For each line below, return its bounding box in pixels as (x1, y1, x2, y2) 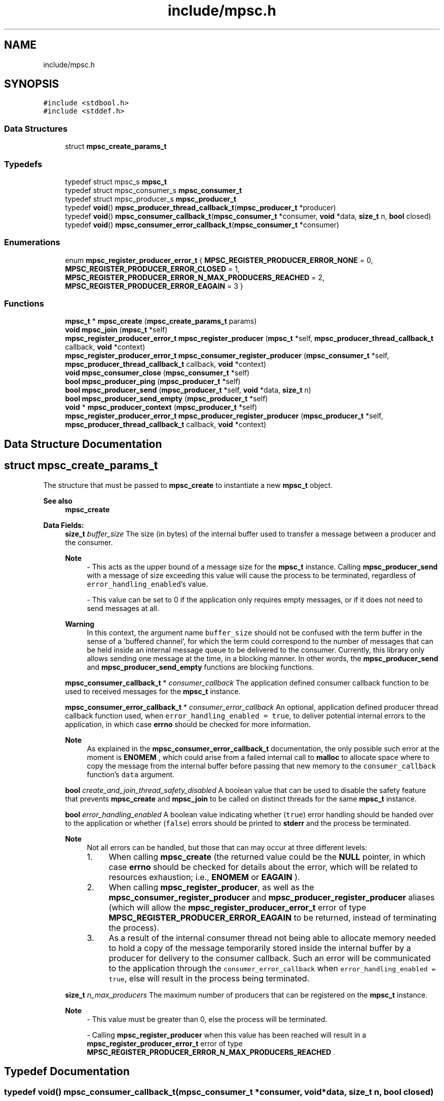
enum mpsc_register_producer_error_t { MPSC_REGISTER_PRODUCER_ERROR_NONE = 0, (65, 255, 373, 264)
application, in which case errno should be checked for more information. (65, 719, 311, 729)
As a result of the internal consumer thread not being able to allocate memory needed (108, 932, 436, 943)
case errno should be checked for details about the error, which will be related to (108, 861, 418, 872)
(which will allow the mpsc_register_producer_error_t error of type (108, 902, 366, 913)
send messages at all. (87, 603, 159, 613)
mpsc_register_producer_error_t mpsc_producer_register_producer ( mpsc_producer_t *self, (65, 411, 383, 421)
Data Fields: (43, 520, 84, 529)
